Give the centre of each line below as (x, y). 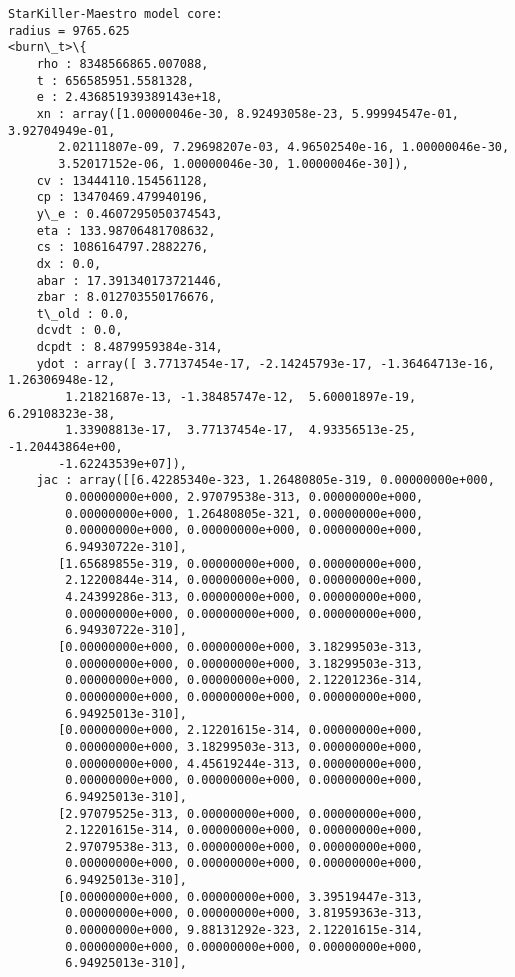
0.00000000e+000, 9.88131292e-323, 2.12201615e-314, (244, 930)
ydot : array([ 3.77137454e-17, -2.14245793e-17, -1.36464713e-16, (265, 363)
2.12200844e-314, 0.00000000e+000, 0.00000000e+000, (244, 580)
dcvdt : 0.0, (79, 330)
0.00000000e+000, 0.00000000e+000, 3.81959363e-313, (244, 913)
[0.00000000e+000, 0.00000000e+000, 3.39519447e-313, (241, 896)
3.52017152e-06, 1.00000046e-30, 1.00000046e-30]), (233, 163)
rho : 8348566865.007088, (122, 63)
